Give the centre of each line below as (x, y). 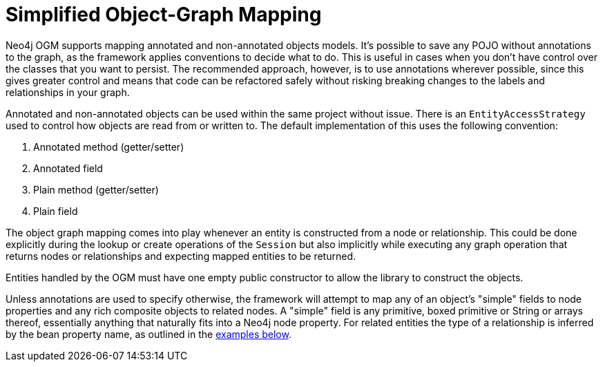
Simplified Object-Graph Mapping (164, 15)
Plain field (56, 211)
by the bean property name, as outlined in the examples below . (149, 334)
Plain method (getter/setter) (96, 189)
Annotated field (68, 168)
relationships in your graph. (68, 92)
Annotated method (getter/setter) (109, 147)
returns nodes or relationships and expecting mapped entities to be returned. (181, 256)
